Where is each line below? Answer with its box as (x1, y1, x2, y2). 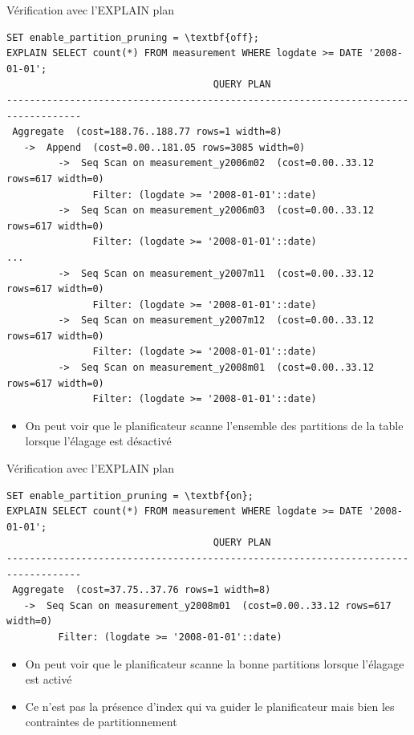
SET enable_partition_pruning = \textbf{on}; (6, 489, 254, 502)
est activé (25, 671, 72, 688)
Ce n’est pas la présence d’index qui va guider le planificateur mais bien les (25, 697, 395, 714)
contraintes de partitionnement (25, 713, 177, 730)
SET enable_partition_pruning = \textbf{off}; (6, 31, 259, 43)
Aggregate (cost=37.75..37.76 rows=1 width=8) (12, 584, 271, 596)
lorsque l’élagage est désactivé (25, 432, 172, 449)
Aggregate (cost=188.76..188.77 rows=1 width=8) (12, 126, 282, 138)
